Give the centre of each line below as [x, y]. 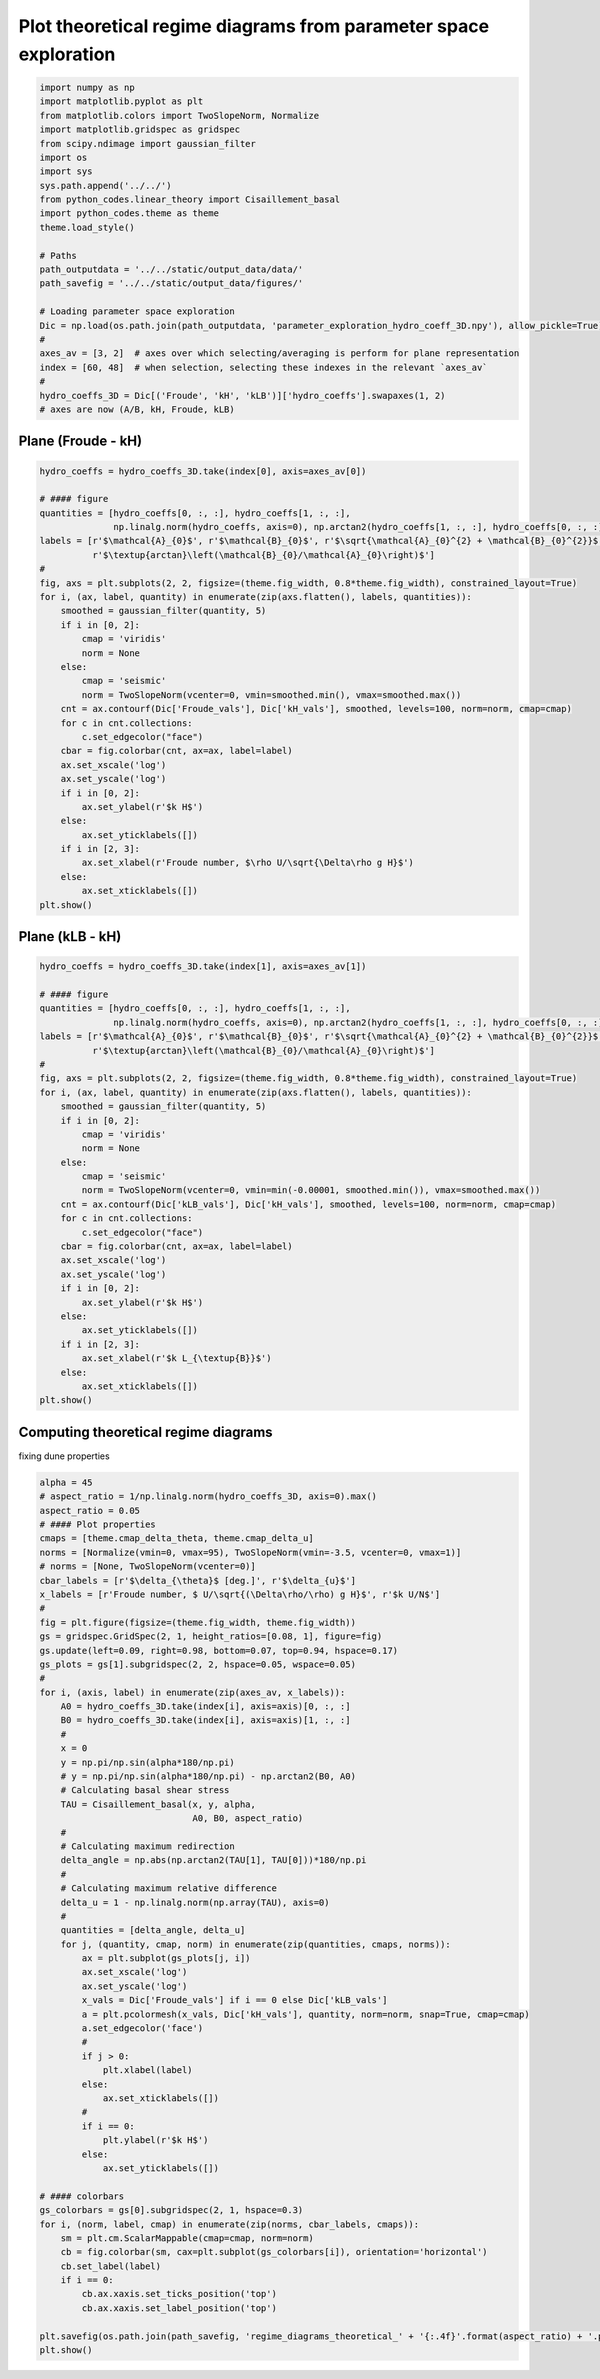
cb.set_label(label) [111, 2266]
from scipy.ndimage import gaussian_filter [148, 143]
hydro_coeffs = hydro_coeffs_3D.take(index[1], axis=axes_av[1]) [203, 966]
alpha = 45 [66, 1482]
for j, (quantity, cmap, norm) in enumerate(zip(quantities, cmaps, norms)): [256, 1944]
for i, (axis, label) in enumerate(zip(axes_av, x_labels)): [192, 1692]
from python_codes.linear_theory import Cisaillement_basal [190, 199]
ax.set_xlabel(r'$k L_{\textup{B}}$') [176, 1358]
